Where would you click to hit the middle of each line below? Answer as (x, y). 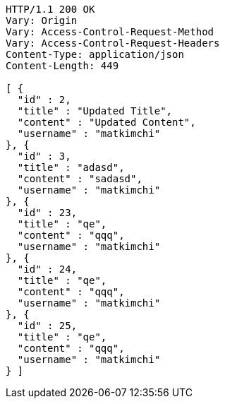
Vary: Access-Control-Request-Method (110, 32)
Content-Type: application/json (95, 54)
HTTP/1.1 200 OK (50, 9)
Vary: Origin (42, 20)
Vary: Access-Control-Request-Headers (113, 43)
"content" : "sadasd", (80, 179)
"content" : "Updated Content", (107, 122)
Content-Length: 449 (62, 66)
